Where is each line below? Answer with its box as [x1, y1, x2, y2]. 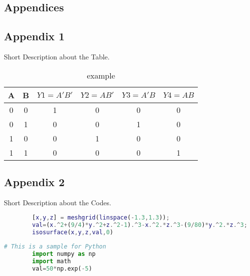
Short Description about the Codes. [4, 197, 111, 207]
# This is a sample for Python [4, 243, 106, 250]
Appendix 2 [4, 174, 65, 189]
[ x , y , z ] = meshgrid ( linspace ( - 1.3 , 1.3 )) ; [32, 214, 170, 221]
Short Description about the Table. [4, 51, 110, 61]
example [87, 69, 115, 81]
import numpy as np [32, 250, 96, 257]
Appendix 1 [4, 28, 65, 44]
